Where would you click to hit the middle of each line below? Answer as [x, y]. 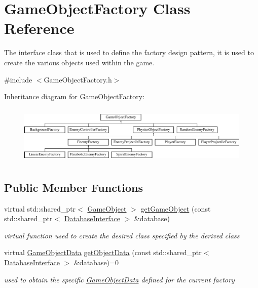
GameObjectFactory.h [78, 79]
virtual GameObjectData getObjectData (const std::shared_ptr [103, 252]
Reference [39, 28]
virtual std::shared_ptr [40, 208]
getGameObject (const [176, 208]
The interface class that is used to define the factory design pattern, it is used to [129, 52]
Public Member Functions [73, 187]
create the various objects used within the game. [79, 62]
